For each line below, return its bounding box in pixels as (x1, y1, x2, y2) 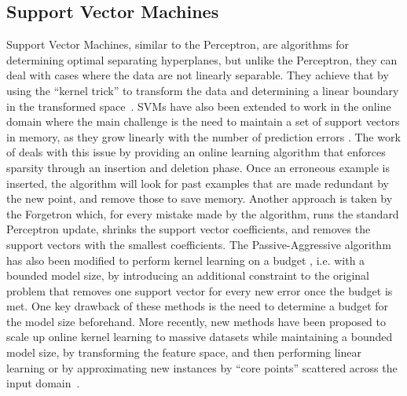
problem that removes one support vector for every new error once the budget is (6, 282, 393, 299)
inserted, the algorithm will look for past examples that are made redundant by (6, 174, 389, 191)
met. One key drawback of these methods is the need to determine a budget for (6, 298, 389, 314)
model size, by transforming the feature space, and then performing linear (6, 344, 361, 361)
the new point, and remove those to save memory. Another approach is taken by (6, 190, 393, 207)
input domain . (6, 375, 80, 391)
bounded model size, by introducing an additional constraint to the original (6, 267, 369, 284)
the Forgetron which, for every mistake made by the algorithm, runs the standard (6, 205, 399, 222)
